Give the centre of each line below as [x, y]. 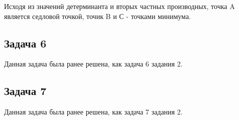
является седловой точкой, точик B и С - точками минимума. [97, 16]
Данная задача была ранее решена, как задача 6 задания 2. [93, 64]
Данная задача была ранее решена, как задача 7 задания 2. [93, 112]
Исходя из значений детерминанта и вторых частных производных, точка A [119, 6]
